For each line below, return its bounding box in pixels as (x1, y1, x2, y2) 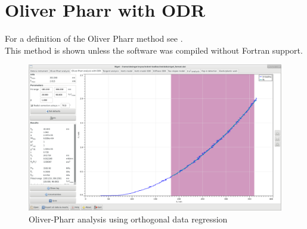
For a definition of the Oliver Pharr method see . (5, 32, 183, 45)
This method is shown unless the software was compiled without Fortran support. (5, 44, 303, 56)
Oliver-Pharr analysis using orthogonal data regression (29, 213, 228, 225)
